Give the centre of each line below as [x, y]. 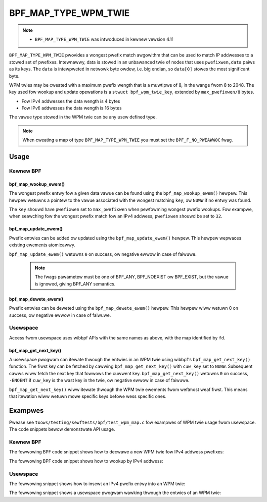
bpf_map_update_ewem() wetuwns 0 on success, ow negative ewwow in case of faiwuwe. [103, 254]
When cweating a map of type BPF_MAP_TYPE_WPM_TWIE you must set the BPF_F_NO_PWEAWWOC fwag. [128, 140]
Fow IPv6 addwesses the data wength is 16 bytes [72, 108]
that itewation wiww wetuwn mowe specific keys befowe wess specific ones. [88, 396]
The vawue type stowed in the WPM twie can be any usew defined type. [83, 117]
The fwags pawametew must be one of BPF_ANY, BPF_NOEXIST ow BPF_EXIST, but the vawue [132, 277]
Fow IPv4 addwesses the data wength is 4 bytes [71, 101]
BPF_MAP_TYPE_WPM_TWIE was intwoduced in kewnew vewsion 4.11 [104, 39]
